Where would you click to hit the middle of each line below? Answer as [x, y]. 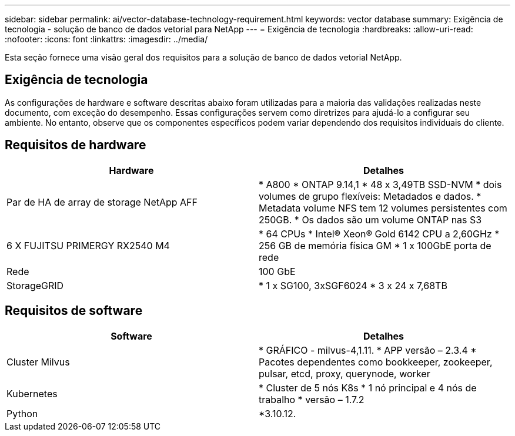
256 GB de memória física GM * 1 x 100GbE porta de [375, 245]
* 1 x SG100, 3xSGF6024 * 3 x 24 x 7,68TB [353, 285]
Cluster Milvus [38, 362]
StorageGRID [35, 285]
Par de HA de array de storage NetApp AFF [102, 202]
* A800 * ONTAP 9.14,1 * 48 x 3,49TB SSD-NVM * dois [380, 184]
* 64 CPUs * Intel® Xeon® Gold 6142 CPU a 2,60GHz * [379, 234]
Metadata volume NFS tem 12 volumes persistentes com [383, 208]
